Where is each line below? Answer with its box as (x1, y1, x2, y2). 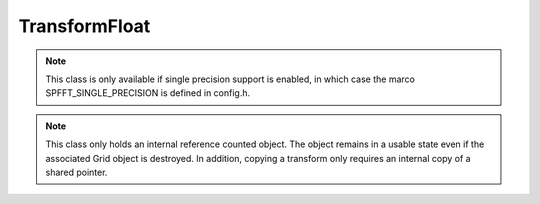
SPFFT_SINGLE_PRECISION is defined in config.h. (45, 87, 251, 99)
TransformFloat (18, 15, 151, 37)
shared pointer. (45, 166, 108, 178)
